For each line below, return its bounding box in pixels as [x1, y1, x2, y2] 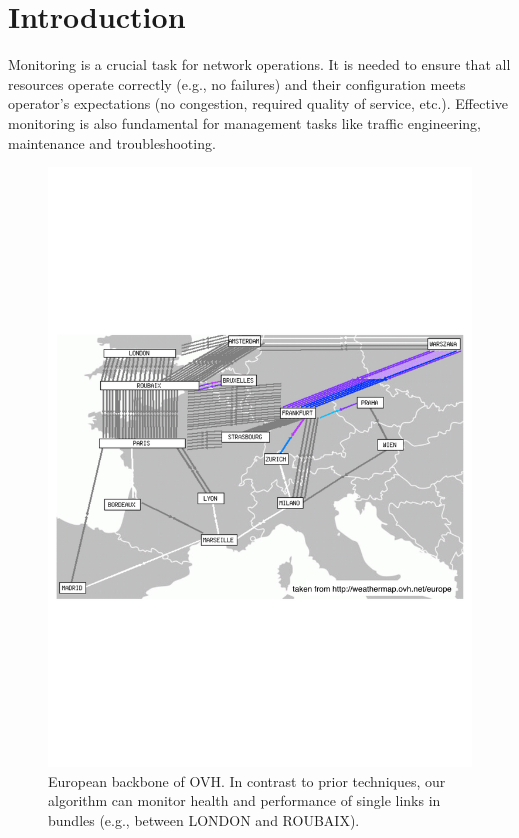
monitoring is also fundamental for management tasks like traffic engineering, [8, 112, 481, 133]
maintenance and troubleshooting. [8, 132, 216, 153]
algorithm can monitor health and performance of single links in [48, 790, 441, 811]
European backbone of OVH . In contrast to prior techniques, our [48, 770, 446, 791]
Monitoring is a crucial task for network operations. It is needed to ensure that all [8, 54, 511, 75]
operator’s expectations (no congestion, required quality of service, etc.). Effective [8, 93, 509, 114]
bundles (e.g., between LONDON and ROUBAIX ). [48, 809, 360, 830]
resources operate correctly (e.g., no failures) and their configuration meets [8, 73, 466, 94]
